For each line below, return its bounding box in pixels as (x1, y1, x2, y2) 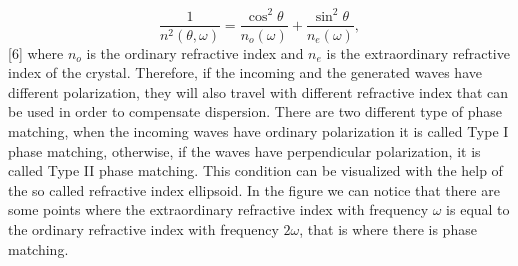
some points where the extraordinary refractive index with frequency (8, 199, 429, 220)
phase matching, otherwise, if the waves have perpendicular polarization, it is (8, 140, 481, 161)
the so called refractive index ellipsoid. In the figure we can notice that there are (8, 179, 500, 200)
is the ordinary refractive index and (86, 42, 304, 63)
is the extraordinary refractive (326, 42, 510, 63)
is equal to (446, 199, 510, 220)
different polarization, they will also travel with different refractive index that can (8, 81, 509, 102)
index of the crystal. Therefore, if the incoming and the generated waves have (8, 62, 482, 83)
